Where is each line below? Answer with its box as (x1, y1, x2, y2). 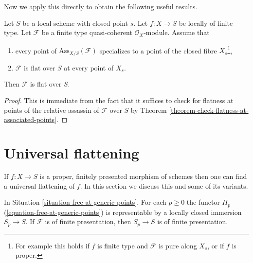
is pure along (158, 240, 197, 250)
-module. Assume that (144, 27, 210, 37)
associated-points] (4, 114, 56, 124)
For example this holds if (15, 240, 90, 250)
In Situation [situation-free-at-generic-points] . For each (4, 197, 166, 207)
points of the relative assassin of (4, 105, 99, 115)
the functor (186, 197, 220, 207)
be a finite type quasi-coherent (41, 27, 132, 37)
